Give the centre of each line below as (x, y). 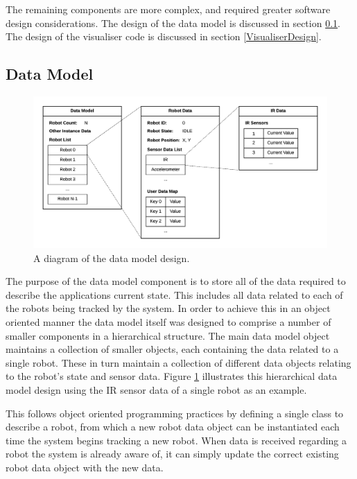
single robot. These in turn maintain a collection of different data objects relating (178, 362)
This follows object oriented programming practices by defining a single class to (175, 413)
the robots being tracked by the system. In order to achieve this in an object (168, 308)
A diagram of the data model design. (112, 258)
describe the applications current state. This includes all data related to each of (174, 294)
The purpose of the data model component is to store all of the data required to (176, 281)
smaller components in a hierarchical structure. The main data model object (168, 335)
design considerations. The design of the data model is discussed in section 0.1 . (173, 23)
